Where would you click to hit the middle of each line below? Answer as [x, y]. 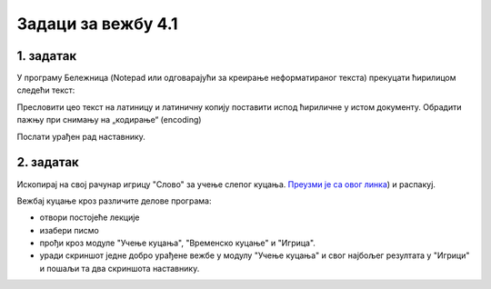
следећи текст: [46, 90]
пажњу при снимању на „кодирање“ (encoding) [109, 120]
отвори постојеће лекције [90, 217]
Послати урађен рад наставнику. [81, 136]
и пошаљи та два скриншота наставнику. [120, 268]
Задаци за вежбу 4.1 [97, 24]
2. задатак [48, 162]
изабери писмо [70, 230]
